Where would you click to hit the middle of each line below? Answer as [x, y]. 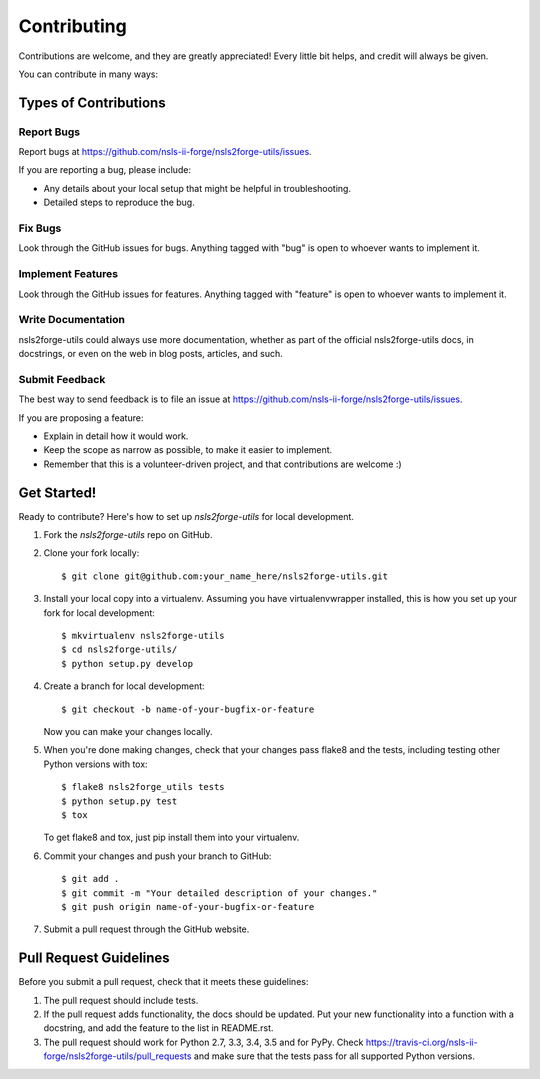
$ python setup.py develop [127, 663]
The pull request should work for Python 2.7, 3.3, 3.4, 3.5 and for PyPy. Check [203, 1042]
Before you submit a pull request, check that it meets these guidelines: [163, 982]
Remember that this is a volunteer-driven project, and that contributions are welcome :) [222, 464]
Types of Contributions [92, 102]
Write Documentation [71, 320]
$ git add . [90, 879]
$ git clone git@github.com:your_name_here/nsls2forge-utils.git [225, 576]
